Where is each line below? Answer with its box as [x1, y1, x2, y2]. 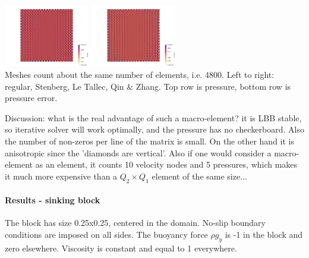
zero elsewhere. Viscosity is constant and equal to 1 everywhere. [5, 241, 237, 254]
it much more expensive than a [5, 169, 118, 182]
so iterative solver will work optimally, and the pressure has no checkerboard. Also [5, 123, 304, 136]
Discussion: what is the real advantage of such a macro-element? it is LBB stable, [5, 111, 302, 124]
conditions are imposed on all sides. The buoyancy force [5, 228, 208, 240]
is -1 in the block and [225, 228, 303, 240]
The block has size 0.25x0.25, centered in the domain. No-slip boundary [5, 216, 266, 229]
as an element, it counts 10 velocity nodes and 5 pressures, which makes [35, 158, 298, 171]
